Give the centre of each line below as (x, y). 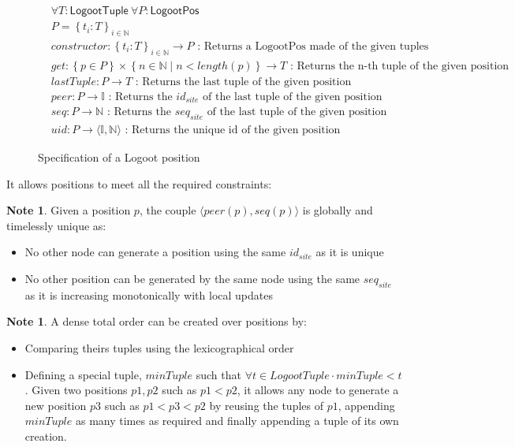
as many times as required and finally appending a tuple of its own (237, 421)
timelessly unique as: (56, 225)
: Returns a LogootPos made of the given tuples (313, 46)
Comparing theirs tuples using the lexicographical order (159, 348)
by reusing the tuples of (267, 405)
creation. (46, 436)
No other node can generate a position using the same (155, 252)
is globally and (338, 210)
